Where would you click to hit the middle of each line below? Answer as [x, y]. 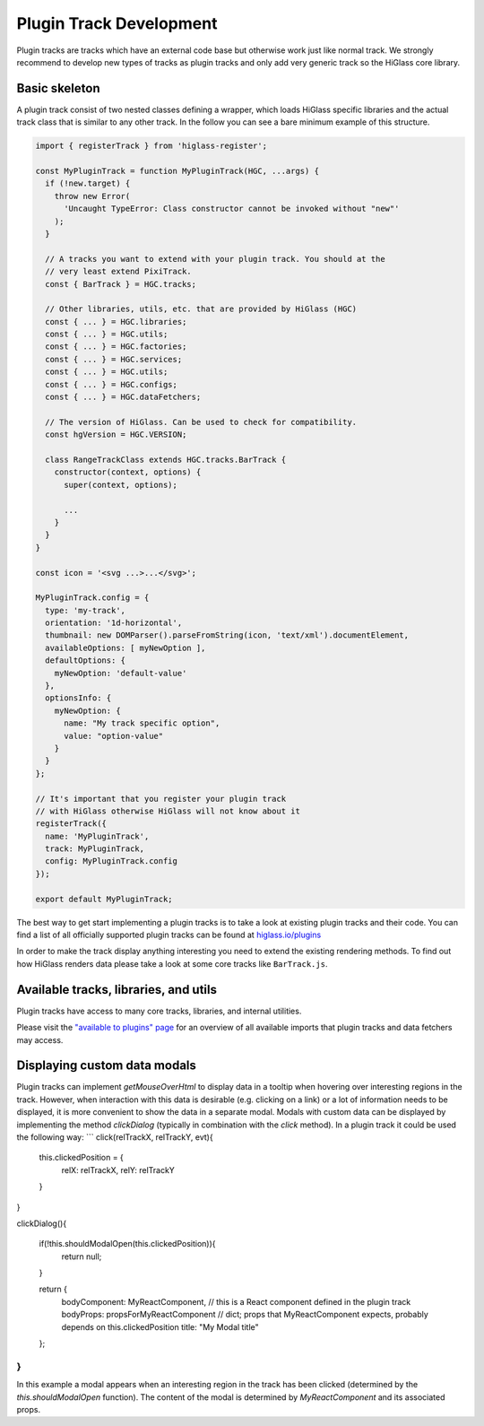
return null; [82, 1256]
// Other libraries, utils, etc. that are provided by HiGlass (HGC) [201, 309]
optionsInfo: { [78, 698]
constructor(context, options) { [128, 472]
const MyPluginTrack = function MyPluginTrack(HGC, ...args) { [177, 171]
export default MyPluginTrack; [104, 899]
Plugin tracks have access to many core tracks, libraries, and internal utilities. [159, 1011]
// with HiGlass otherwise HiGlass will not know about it [168, 811]
